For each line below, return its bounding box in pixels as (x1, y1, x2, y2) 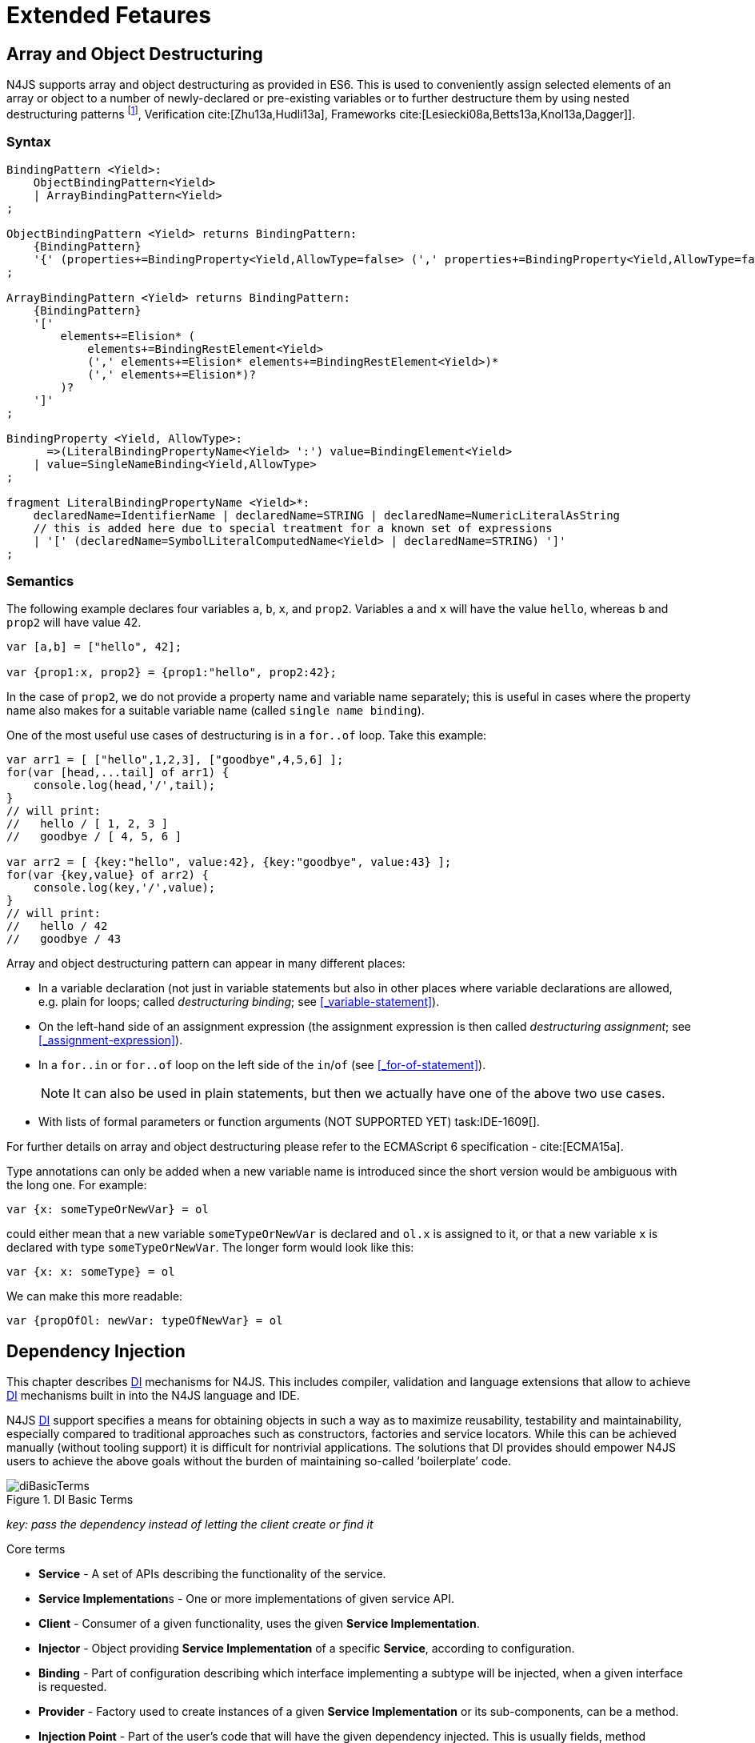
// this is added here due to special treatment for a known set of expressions (33, 521, 553, 535)
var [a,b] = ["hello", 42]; (6, 640, 182, 654)
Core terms (6, 1542, 66, 1557)
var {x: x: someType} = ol (6, 1265, 175, 1279)
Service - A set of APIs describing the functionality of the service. (38, 1567, 386, 1581)
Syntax (6, 134, 51, 150)
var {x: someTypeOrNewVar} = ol (6, 1203, 209, 1216)
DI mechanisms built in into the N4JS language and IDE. (6, 1388, 300, 1403)
